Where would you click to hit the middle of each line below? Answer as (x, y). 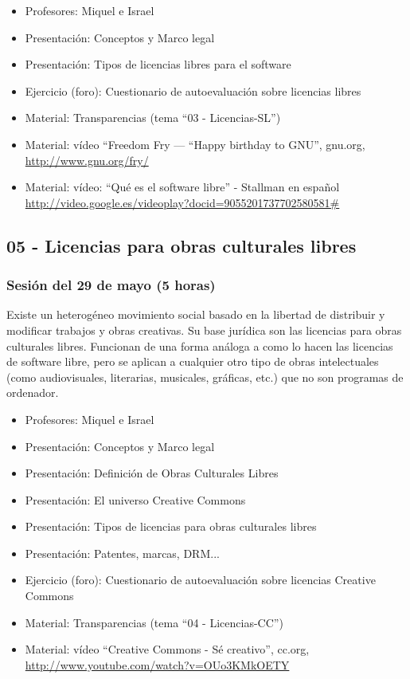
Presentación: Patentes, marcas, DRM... (122, 553)
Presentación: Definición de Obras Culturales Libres (152, 473)
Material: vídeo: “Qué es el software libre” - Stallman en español (182, 187)
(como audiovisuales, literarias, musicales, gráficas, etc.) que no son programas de (205, 377)
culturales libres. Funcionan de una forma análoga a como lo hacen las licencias (200, 345)
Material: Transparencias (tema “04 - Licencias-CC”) (154, 622)
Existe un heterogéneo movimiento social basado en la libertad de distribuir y (196, 314)
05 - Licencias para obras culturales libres (182, 245)
